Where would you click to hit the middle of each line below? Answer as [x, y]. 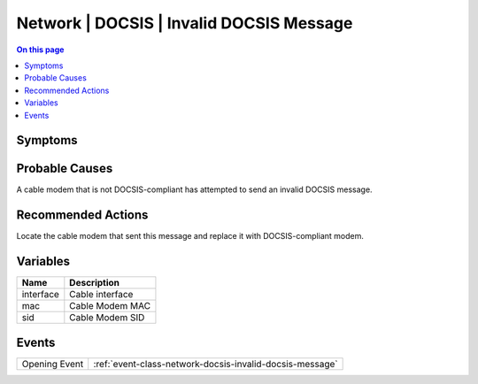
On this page [40, 50]
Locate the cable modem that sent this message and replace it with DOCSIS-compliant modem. [190, 236]
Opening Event [53, 364]
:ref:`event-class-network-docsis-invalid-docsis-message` [216, 364]
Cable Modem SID [107, 318]
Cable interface [101, 295]
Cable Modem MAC [110, 306]
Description [94, 283]
